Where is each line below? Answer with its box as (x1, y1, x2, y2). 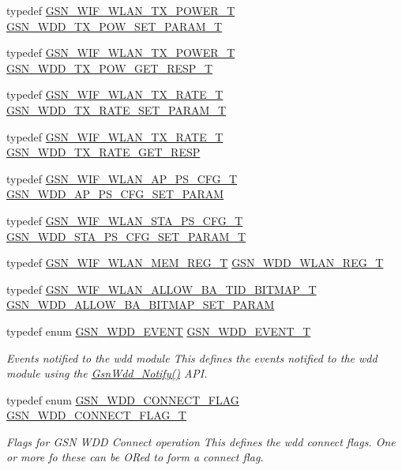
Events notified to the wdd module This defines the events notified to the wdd (6, 349, 378, 366)
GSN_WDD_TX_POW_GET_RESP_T (6, 59, 212, 76)
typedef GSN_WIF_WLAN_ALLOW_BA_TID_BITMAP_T (6, 280, 317, 297)
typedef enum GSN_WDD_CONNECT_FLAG (6, 391, 239, 408)
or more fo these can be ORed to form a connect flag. (6, 449, 264, 465)
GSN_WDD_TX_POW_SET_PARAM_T (6, 17, 223, 34)
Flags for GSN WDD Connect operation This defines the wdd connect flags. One (6, 433, 396, 449)
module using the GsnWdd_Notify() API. (6, 365, 208, 382)
